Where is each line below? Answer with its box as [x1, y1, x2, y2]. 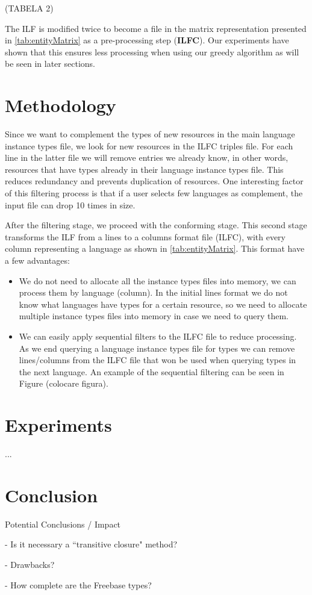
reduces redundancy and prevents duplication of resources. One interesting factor [5, 175, 304, 187]
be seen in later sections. [5, 57, 95, 70]
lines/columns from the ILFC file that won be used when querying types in [19, 354, 296, 366]
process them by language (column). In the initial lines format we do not [19, 286, 288, 299]
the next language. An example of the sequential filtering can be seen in [19, 365, 284, 378]
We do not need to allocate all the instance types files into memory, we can [19, 274, 296, 287]
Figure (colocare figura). [19, 377, 108, 390]
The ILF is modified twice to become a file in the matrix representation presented [5, 22, 307, 34]
